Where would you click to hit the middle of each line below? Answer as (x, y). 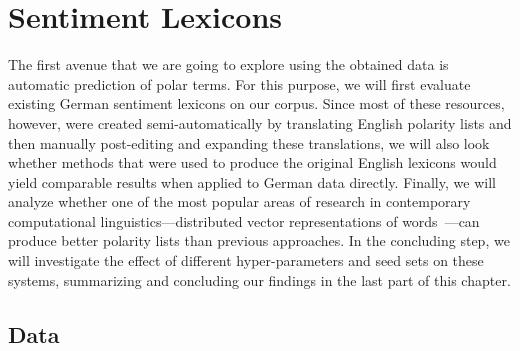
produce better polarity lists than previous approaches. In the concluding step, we (259, 240)
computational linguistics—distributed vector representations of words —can (244, 220)
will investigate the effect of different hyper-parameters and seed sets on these (246, 260)
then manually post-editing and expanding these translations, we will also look (249, 142)
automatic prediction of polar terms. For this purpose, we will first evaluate (239, 83)
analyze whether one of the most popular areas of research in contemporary (239, 201)
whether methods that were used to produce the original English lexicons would (252, 162)
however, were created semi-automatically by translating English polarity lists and (260, 122)
